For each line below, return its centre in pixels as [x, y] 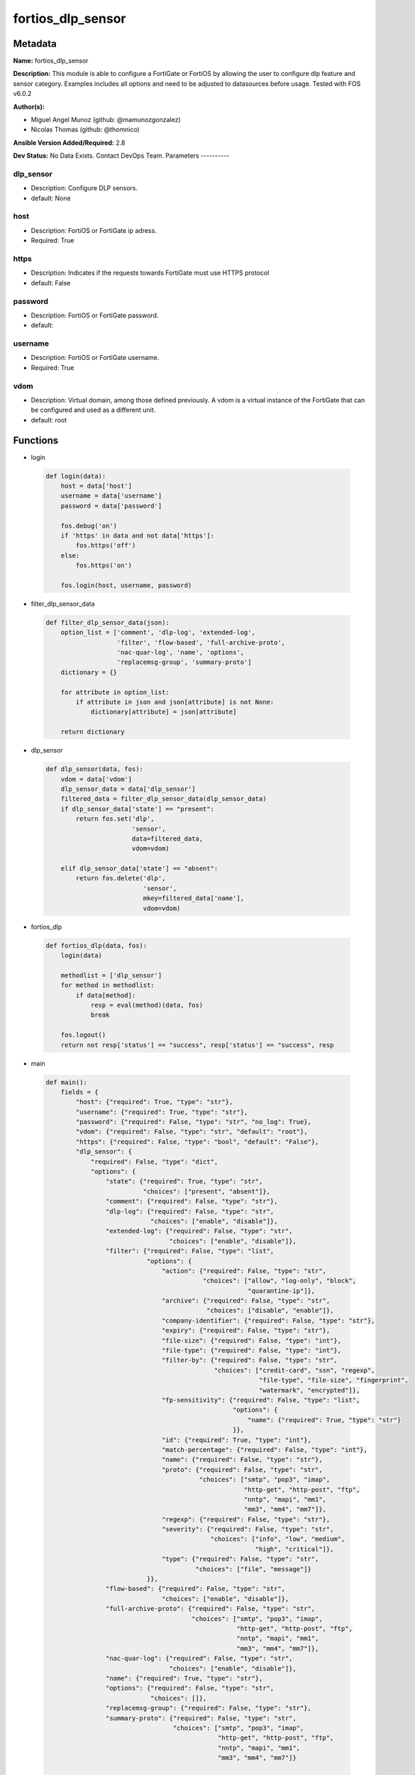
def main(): [67, 1082]
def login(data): [76, 476]
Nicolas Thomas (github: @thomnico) [85, 130]
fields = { [79, 1092]
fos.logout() [83, 1035]
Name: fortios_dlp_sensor [51, 61]
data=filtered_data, [167, 839]
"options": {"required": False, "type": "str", [190, 1688]
